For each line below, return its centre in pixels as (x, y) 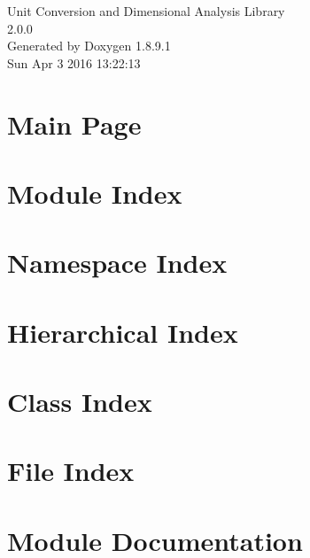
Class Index (80, 402)
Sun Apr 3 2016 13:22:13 (74, 62)
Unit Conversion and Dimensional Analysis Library (146, 11)
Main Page (74, 124)
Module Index (95, 193)
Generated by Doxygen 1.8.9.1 (89, 46)
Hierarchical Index (123, 332)
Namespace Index (117, 263)
